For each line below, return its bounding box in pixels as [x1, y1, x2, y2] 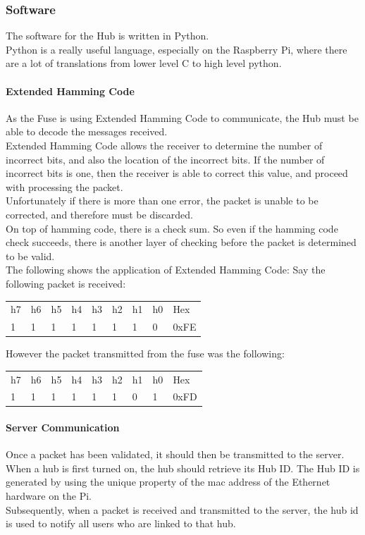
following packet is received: [6, 276, 126, 290]
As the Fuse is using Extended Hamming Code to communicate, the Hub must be [6, 110, 359, 125]
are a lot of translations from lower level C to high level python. [6, 56, 282, 70]
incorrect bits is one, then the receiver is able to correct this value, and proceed [6, 166, 348, 180]
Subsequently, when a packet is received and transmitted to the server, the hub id [6, 502, 359, 517]
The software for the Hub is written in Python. [6, 28, 209, 43]
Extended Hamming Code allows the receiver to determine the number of [6, 137, 323, 152]
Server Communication [6, 420, 120, 435]
